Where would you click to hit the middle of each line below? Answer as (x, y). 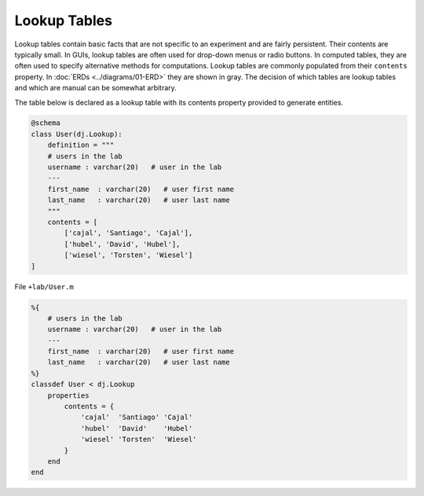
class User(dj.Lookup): (77, 134)
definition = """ (81, 145)
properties (68, 395)
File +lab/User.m (44, 286)
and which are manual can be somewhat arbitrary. (95, 88)
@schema (46, 123)
